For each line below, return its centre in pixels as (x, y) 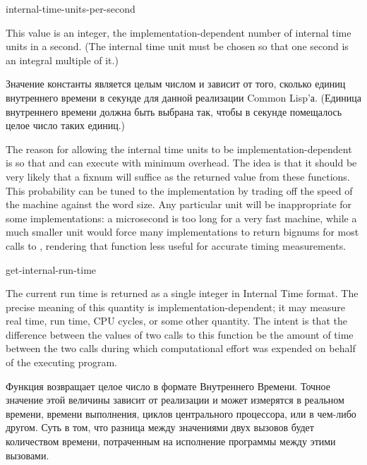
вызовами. (28, 455)
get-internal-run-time (51, 269)
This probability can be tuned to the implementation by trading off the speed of (179, 190)
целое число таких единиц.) (66, 125)
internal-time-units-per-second (71, 8)
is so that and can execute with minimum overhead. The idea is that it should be (181, 163)
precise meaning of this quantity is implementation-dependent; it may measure (176, 307)
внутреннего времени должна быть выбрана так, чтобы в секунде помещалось (174, 111)
